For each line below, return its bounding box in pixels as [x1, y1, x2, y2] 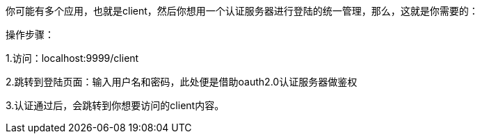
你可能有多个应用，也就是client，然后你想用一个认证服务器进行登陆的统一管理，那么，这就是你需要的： [6, 5, 479, 17]
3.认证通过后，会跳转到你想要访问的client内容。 [6, 99, 225, 111]
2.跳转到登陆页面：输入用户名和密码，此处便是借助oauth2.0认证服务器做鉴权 [6, 76, 358, 88]
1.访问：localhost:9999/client [6, 52, 139, 64]
